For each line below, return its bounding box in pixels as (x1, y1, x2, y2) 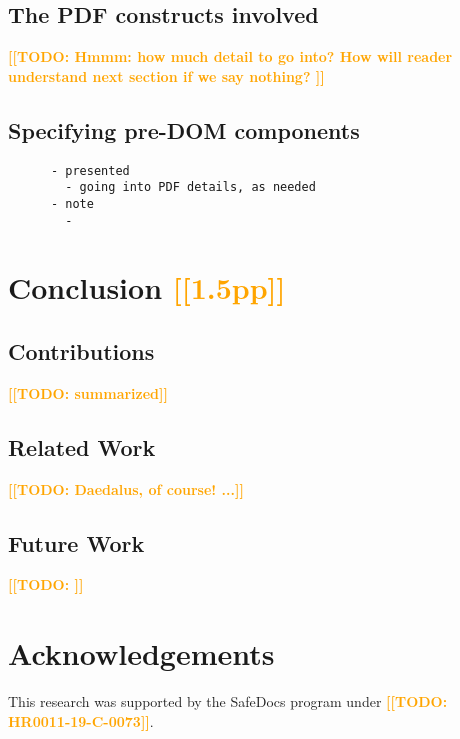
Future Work (8, 527, 145, 558)
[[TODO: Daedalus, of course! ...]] (8, 478, 244, 499)
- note (50, 196, 94, 211)
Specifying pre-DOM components (8, 114, 360, 145)
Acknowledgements (8, 633, 275, 674)
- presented (50, 163, 130, 178)
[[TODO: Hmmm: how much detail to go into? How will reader (8, 46, 453, 67)
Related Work (8, 431, 156, 462)
